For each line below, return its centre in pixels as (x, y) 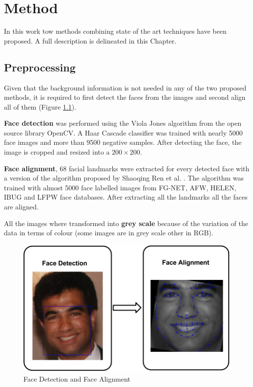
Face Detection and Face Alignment (77, 378)
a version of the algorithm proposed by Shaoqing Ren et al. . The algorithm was (124, 178)
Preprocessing (40, 67)
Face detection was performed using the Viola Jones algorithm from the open (123, 123)
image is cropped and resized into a (57, 152)
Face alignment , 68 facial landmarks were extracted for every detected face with (127, 168)
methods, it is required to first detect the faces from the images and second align (125, 97)
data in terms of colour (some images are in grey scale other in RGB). (109, 233)
